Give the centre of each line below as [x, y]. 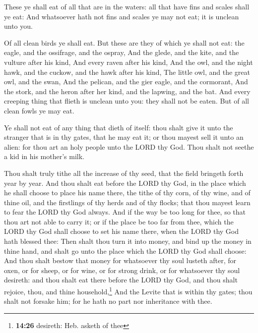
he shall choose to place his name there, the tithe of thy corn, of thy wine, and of [127, 193]
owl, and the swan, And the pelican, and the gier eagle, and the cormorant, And [126, 82]
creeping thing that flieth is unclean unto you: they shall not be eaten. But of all [127, 101]
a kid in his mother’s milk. [44, 156]
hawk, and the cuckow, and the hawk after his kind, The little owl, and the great [127, 72]
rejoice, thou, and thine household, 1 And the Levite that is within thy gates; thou [128, 291]
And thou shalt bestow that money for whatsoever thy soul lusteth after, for [120, 260]
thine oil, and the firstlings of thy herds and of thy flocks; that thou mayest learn [127, 202]
